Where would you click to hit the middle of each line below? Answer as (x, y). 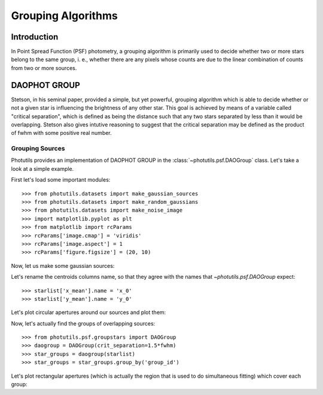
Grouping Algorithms (64, 16)
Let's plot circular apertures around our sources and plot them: (89, 312)
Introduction (35, 37)
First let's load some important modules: (61, 180)
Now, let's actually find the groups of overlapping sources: (83, 323)
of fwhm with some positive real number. (61, 133)
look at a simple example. (42, 168)
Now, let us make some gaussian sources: (63, 266)
